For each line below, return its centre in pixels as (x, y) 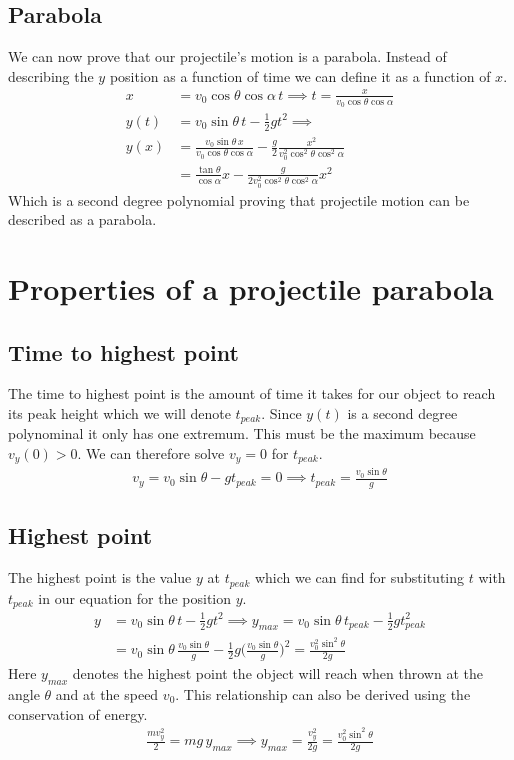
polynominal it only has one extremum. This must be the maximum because (242, 433)
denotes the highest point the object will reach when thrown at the (277, 673)
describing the (51, 75)
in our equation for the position (135, 597)
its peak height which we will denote (119, 412)
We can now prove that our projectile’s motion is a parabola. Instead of (227, 56)
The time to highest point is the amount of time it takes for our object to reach (252, 393)
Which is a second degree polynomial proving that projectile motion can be (239, 199)
